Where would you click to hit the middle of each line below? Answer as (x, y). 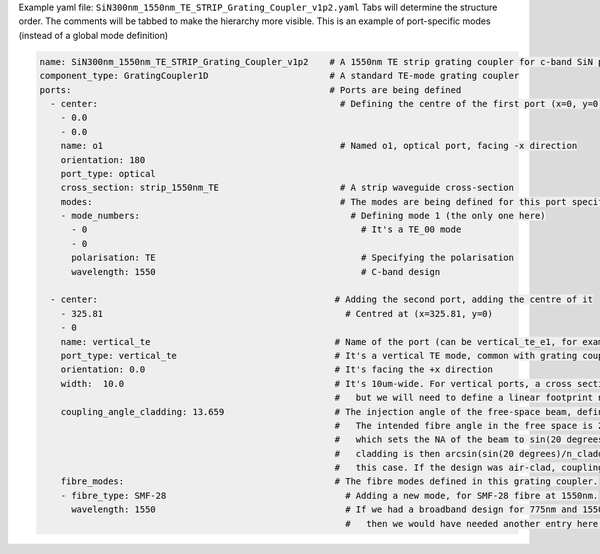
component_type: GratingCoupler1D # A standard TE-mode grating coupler (279, 76)
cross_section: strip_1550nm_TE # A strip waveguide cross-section (287, 188)
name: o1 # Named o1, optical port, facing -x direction (319, 146)
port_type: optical (108, 173)
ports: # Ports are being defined (250, 89)
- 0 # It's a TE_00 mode (266, 229)
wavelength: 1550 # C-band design (256, 271)
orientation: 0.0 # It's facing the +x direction (277, 369)
